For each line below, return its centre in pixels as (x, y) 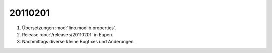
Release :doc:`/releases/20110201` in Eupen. (67, 34)
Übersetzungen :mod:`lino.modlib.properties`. (69, 28)
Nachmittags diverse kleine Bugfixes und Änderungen (78, 42)
